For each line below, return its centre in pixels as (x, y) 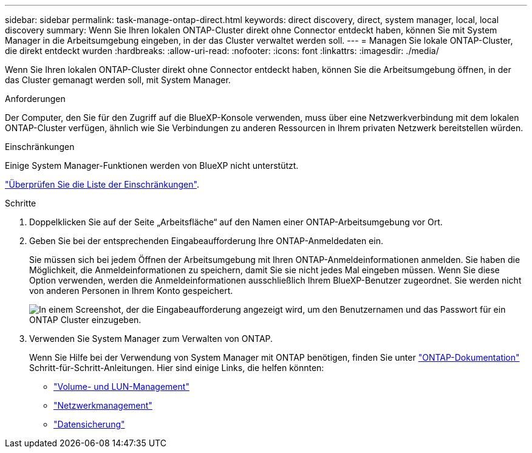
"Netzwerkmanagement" (103, 405)
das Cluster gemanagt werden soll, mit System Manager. (118, 80)
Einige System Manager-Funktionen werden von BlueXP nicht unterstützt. (152, 165)
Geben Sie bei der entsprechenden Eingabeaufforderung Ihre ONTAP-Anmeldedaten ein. (206, 241)
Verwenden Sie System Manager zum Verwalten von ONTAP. (151, 339)
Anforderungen (35, 99)
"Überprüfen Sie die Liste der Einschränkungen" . (102, 184)
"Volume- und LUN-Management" (121, 387)
